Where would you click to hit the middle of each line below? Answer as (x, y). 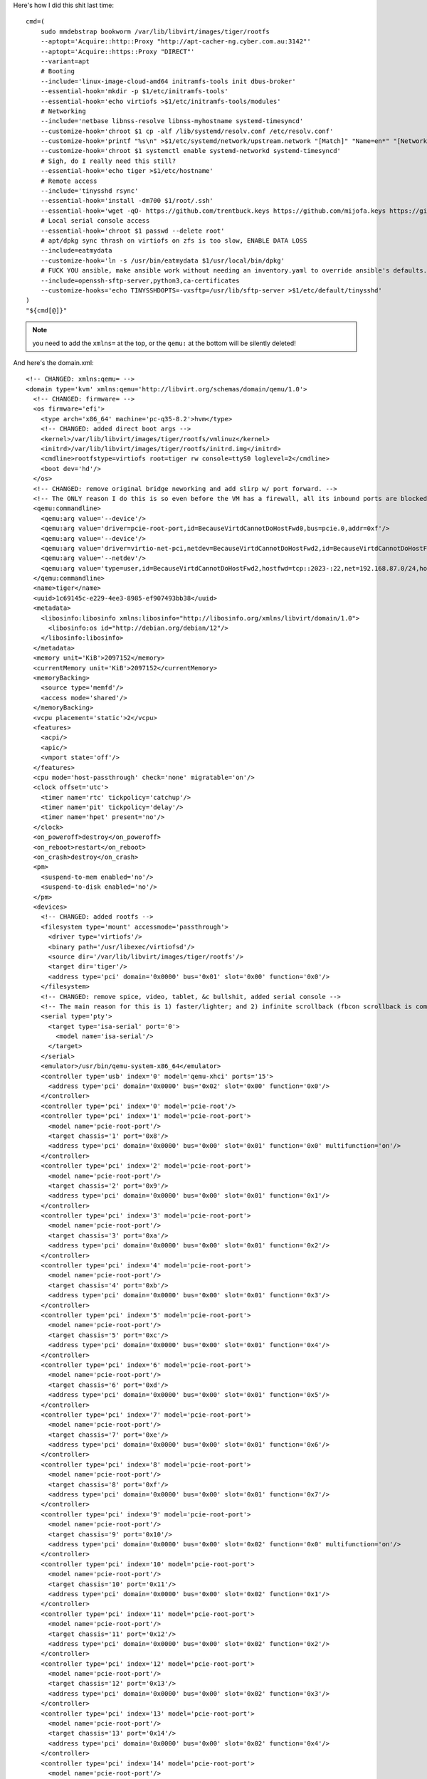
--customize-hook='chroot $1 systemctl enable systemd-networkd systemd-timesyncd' (191, 151)
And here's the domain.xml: (53, 362)
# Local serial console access (95, 221)
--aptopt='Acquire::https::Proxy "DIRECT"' (117, 51)
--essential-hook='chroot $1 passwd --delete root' (132, 231)
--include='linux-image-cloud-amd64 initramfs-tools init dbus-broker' (168, 81)
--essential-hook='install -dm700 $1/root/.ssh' (127, 201)
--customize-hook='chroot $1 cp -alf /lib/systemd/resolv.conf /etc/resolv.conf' (187, 131)
